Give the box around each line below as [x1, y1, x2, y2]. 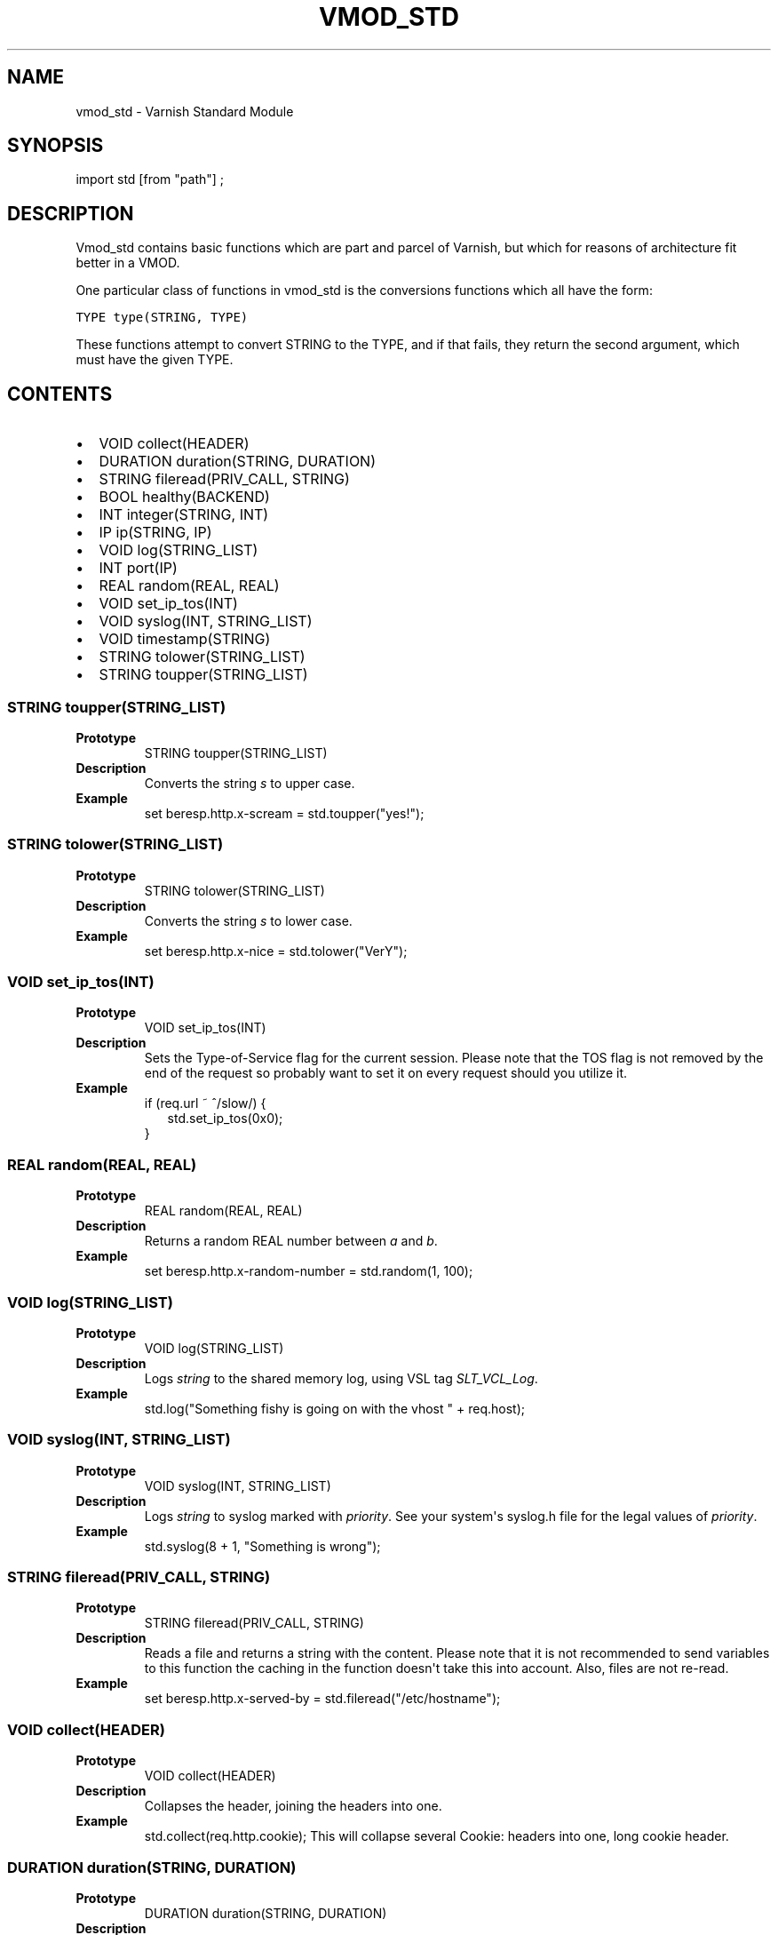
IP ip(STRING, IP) [99, 523, 212, 542]
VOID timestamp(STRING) [99, 630, 271, 649]
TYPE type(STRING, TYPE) [75, 310, 249, 325]
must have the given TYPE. [75, 352, 234, 368]
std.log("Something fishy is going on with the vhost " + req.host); [144, 1400, 525, 1416]
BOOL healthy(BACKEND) [99, 488, 270, 506]
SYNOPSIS [7, 134, 104, 157]
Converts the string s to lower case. [144, 912, 353, 928]
